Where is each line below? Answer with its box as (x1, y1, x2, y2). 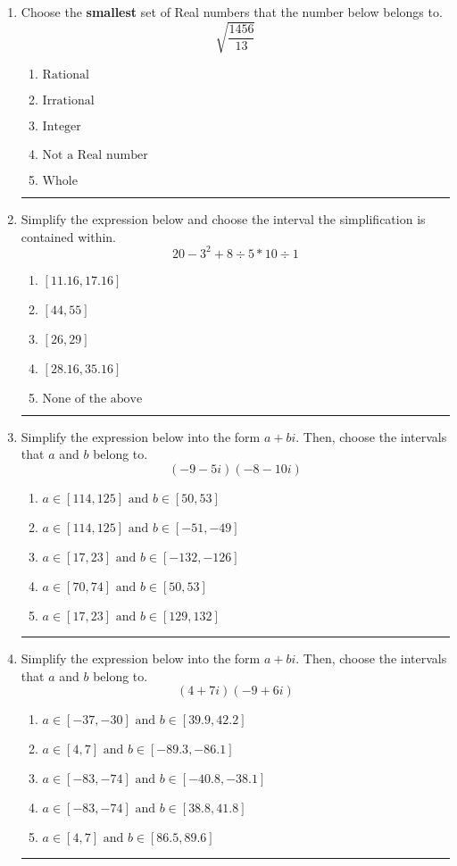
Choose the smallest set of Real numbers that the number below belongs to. (21, 3, 443, 21)
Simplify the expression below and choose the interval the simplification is (21, 210, 426, 229)
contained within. (21, 227, 116, 246)
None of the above (42, 392, 143, 405)
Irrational (42, 95, 95, 108)
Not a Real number (42, 149, 148, 162)
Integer (42, 121, 81, 134)
